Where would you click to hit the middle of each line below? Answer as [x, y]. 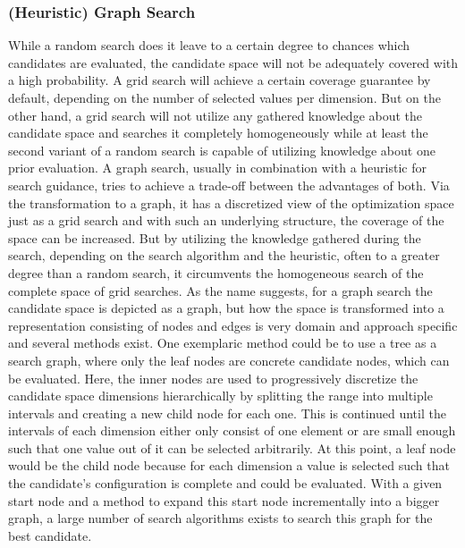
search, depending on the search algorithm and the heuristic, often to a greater [224, 255]
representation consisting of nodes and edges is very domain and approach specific [233, 325]
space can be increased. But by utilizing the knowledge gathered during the [215, 237]
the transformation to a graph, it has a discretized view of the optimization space [231, 202]
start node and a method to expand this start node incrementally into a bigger [224, 500]
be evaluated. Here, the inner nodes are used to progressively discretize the [213, 378]
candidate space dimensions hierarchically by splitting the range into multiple [220, 396]
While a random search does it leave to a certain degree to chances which [209, 45]
